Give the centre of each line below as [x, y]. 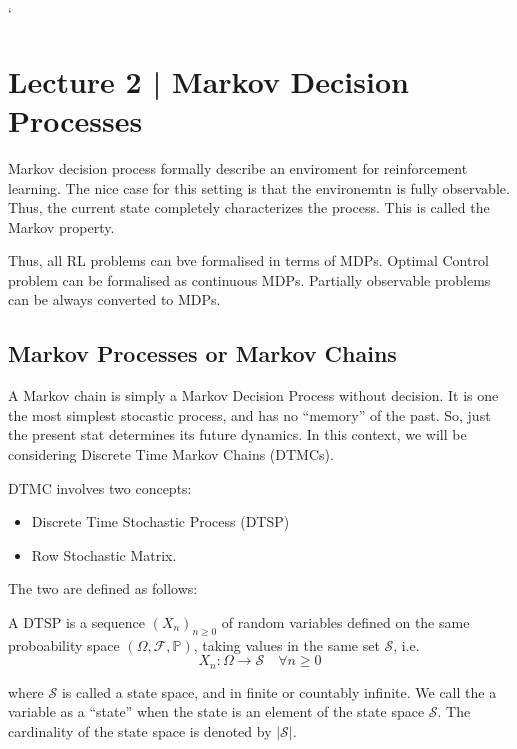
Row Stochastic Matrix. [104, 554]
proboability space [64, 644]
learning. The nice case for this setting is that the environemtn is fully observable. [259, 187]
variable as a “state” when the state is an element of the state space [216, 711]
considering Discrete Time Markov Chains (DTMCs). [171, 454]
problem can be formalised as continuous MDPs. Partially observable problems [249, 279]
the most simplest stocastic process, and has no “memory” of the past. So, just [249, 414]
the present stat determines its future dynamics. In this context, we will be [237, 434]
